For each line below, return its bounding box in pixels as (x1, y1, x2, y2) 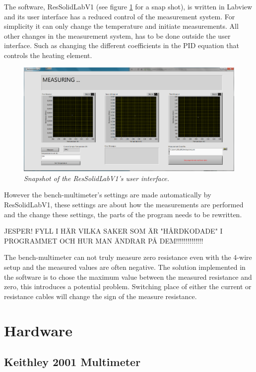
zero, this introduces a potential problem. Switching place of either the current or (4, 281, 252, 292)
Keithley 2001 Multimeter (4, 354, 141, 370)
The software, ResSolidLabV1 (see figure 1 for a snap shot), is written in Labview (4, 1, 253, 11)
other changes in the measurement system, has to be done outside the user (4, 30, 231, 41)
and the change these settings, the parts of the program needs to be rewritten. (4, 209, 242, 219)
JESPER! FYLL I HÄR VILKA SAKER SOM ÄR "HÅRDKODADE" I (4, 226, 223, 236)
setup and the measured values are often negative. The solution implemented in (4, 262, 246, 272)
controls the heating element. (4, 50, 92, 60)
